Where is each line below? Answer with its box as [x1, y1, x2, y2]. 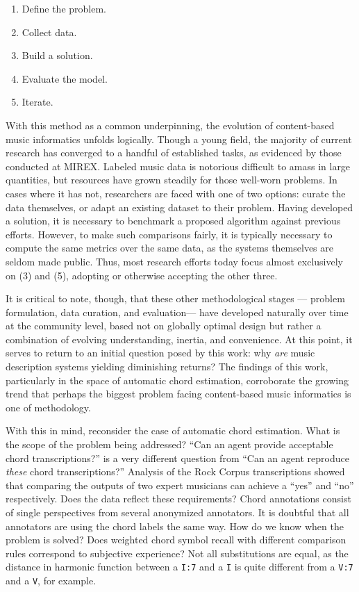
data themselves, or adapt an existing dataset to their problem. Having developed [6, 199, 353, 214]
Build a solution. [22, 48, 93, 63]
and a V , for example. [6, 573, 97, 588]
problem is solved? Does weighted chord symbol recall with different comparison [6, 532, 347, 547]
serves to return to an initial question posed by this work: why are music [6, 345, 315, 360]
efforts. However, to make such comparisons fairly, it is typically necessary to [6, 227, 333, 241]
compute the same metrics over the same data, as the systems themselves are [6, 240, 333, 255]
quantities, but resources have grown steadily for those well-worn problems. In [6, 172, 337, 187]
